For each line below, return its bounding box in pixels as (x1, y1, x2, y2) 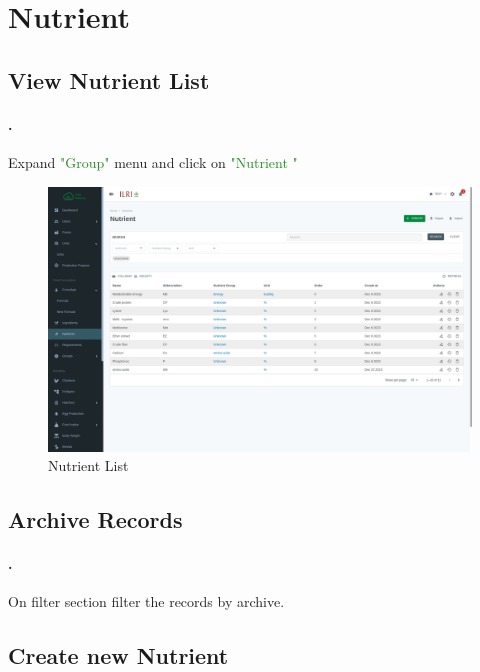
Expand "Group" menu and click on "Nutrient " (8, 151, 298, 172)
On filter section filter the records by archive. (8, 591, 285, 612)
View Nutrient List (8, 64, 210, 95)
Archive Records (8, 504, 183, 535)
